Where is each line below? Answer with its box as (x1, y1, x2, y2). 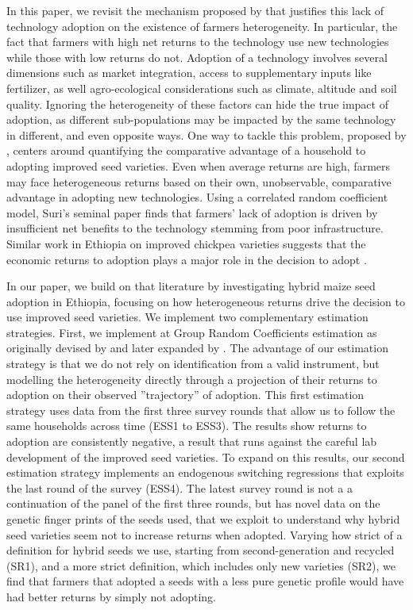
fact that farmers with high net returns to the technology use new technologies (6, 33, 389, 50)
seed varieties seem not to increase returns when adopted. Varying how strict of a (6, 526, 403, 543)
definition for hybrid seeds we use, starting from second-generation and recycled (6, 542, 395, 558)
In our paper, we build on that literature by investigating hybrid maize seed (6, 278, 376, 294)
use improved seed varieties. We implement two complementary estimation (6, 309, 369, 325)
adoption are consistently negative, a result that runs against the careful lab (6, 433, 377, 450)
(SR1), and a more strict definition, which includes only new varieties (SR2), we (6, 557, 396, 574)
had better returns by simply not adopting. (6, 588, 216, 604)
